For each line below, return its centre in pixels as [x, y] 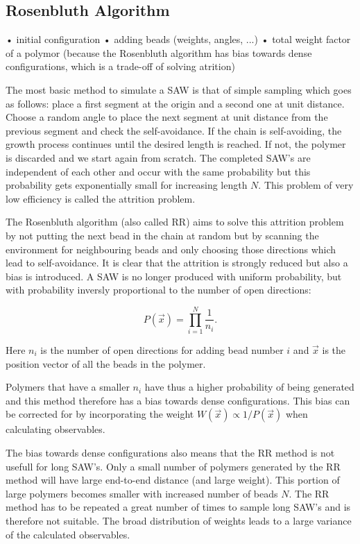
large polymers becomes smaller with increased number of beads [142, 493]
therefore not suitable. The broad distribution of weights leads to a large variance [179, 520]
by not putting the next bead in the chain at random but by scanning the [162, 235]
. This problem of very [306, 185]
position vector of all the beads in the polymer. [106, 363]
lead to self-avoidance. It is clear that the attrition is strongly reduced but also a [177, 263]
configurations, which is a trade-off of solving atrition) [120, 66]
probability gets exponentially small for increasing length [127, 185]
